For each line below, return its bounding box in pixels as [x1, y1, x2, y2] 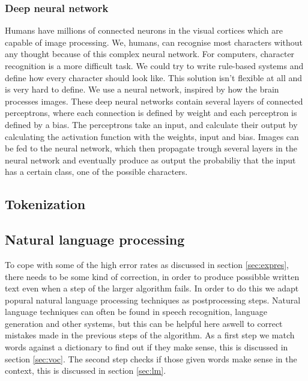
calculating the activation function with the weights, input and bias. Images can [5, 130, 299, 142]
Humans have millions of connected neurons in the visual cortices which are [5, 24, 283, 37]
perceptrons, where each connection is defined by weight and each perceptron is [5, 106, 297, 119]
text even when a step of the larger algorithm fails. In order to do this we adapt [5, 282, 299, 294]
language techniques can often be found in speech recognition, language [5, 305, 267, 318]
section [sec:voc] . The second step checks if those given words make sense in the [5, 352, 297, 365]
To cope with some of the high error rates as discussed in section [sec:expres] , [5, 258, 289, 270]
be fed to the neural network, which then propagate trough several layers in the [5, 142, 297, 154]
